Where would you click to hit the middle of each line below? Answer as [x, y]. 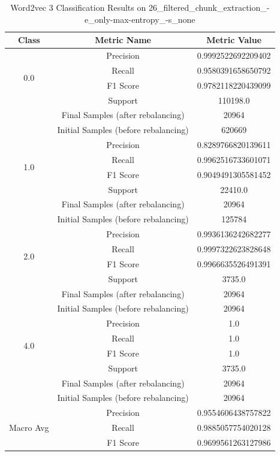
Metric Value [234, 40]
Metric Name [123, 40]
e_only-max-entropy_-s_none [140, 19]
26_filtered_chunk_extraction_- [209, 7]
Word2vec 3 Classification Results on [78, 7]
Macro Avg [29, 428]
